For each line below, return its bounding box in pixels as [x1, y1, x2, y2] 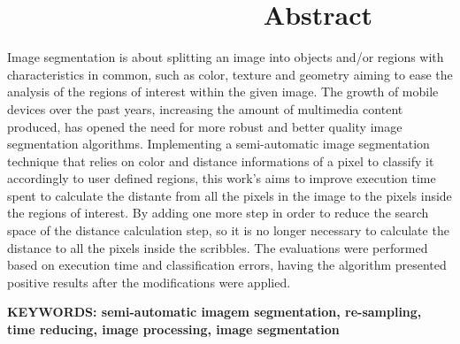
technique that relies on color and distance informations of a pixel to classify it [7, 151, 434, 170]
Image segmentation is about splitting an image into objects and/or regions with [7, 48, 444, 66]
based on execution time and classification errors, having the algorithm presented [7, 256, 447, 274]
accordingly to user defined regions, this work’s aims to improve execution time [7, 169, 436, 187]
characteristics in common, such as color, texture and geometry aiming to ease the [7, 65, 453, 83]
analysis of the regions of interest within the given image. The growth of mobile [7, 82, 439, 101]
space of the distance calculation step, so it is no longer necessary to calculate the [7, 221, 449, 240]
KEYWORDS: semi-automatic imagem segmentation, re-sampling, [7, 302, 422, 321]
